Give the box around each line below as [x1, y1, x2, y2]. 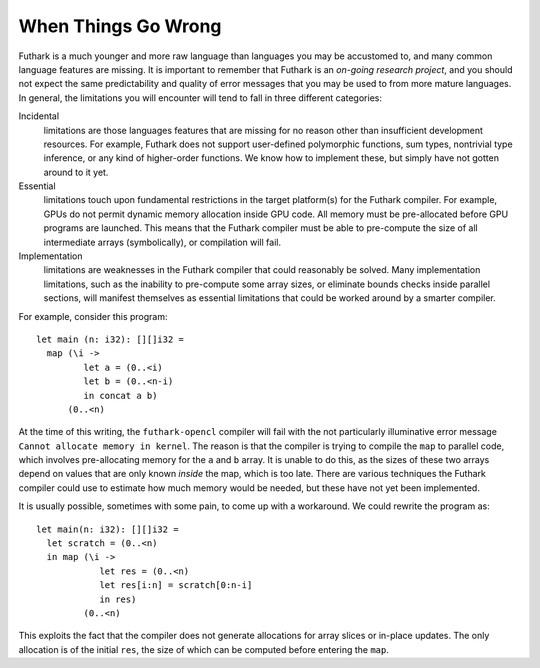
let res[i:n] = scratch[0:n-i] [99, 580, 253, 591]
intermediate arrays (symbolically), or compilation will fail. [43, 236, 282, 248]
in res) [99, 593, 137, 605]
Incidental [18, 110, 60, 122]
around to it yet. [43, 166, 109, 178]
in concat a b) [83, 390, 158, 401]
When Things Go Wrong [18, 15, 222, 37]
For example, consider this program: [18, 310, 169, 322]
